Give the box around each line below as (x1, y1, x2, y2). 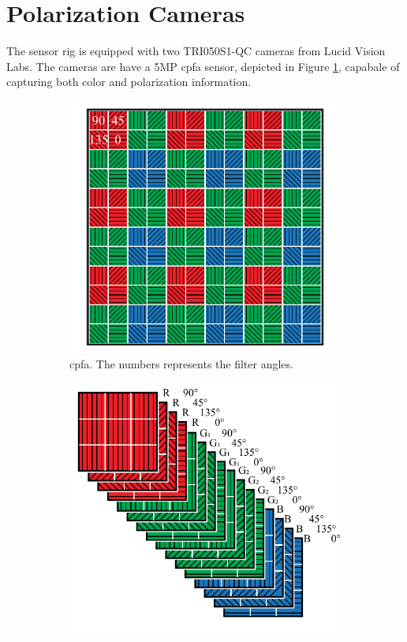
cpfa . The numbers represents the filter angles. (69, 356, 293, 372)
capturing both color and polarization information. (6, 73, 252, 90)
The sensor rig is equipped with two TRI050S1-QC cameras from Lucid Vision (6, 43, 386, 59)
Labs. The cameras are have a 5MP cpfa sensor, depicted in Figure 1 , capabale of (6, 58, 400, 74)
